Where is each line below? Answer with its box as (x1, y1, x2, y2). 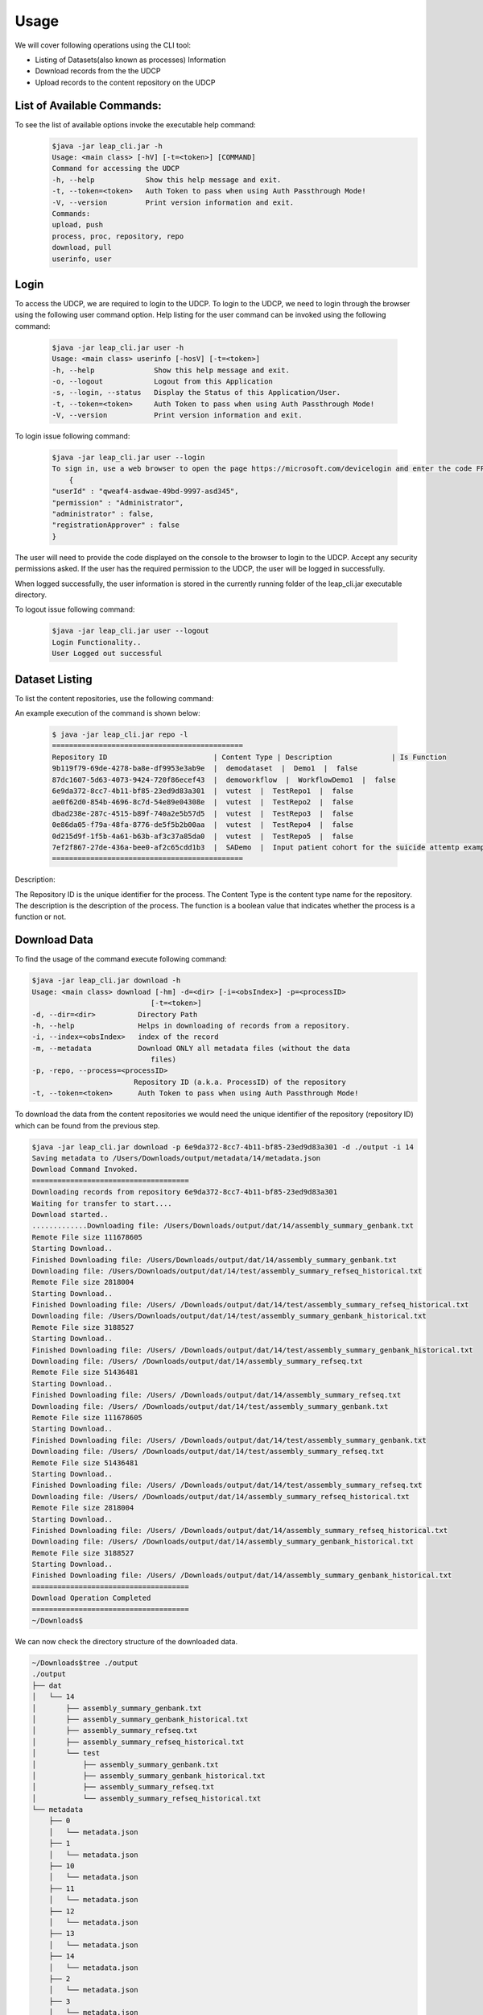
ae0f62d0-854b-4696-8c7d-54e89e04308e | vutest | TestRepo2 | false (52, 798, 354, 807)
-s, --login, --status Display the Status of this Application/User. (52, 388, 341, 397)
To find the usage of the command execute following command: (14, 954, 227, 964)
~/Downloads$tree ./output (31, 1659, 138, 1668)
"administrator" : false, (52, 509, 155, 519)
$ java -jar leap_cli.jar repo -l (52, 730, 188, 739)
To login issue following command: (14, 431, 130, 441)
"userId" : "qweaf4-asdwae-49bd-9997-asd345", (52, 487, 239, 496)
